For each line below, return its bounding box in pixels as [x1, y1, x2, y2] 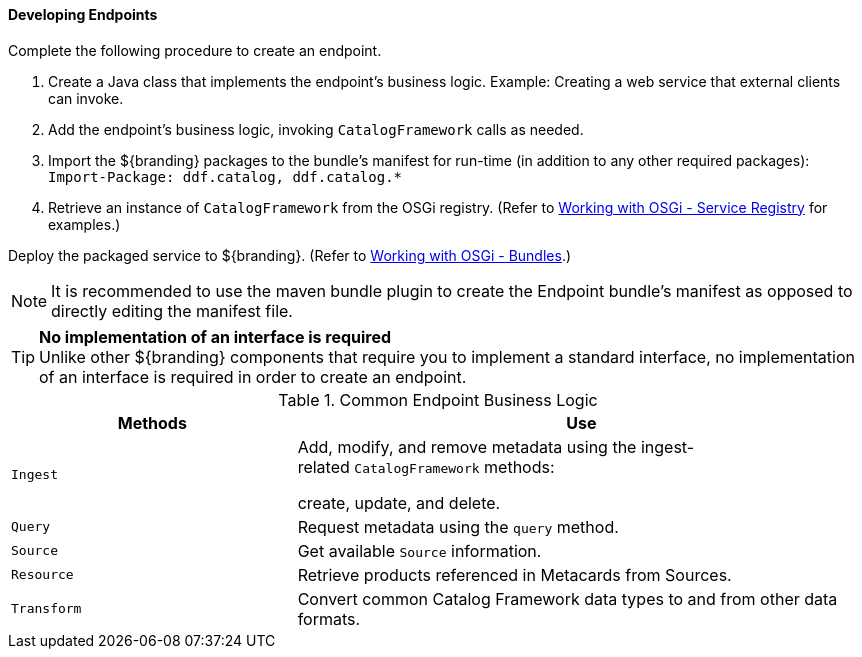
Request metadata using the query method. [297, 516, 619, 537]
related [297, 456, 350, 477]
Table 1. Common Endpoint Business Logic [278, 389, 598, 410]
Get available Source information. [297, 540, 542, 561]
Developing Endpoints [8, 6, 158, 23]
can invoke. [48, 89, 124, 107]
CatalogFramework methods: [354, 456, 555, 477]
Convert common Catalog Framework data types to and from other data [297, 588, 838, 609]
